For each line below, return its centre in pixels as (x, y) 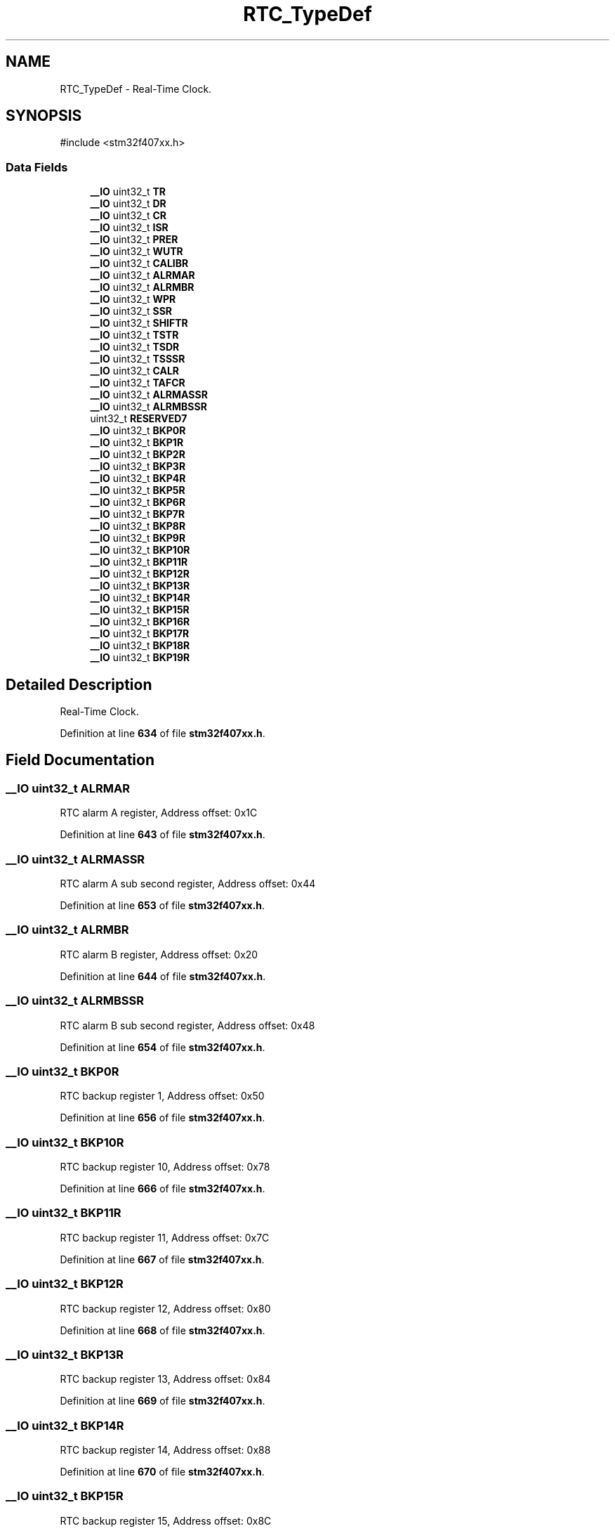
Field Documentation (80, 760)
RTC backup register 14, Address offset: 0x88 (165, 1450)
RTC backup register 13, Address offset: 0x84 (165, 1379)
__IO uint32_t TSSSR (138, 359)
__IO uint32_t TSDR (135, 347)
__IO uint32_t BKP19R (140, 658)
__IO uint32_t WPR (133, 299)
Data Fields (37, 167)
